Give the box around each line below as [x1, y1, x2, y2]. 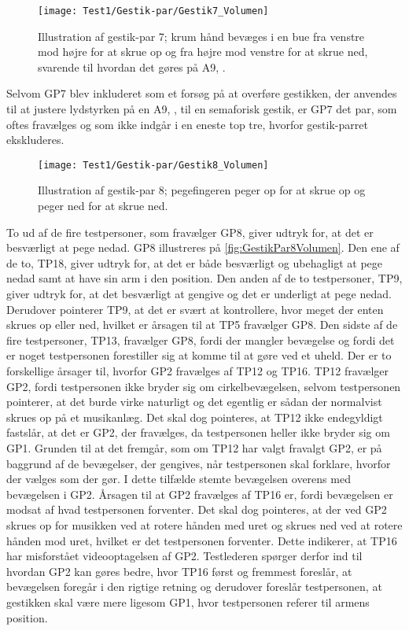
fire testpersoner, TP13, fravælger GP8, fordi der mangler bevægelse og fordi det [6, 331, 395, 348]
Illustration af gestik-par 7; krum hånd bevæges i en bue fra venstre [38, 28, 365, 44]
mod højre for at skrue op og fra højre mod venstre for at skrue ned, [38, 43, 368, 60]
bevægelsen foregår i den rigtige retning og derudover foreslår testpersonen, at [6, 578, 382, 595]
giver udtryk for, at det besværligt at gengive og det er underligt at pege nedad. [6, 286, 392, 302]
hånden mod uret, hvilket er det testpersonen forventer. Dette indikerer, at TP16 [6, 532, 397, 548]
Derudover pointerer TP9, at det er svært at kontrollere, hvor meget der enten [6, 301, 384, 317]
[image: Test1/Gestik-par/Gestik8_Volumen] [38, 159, 269, 171]
